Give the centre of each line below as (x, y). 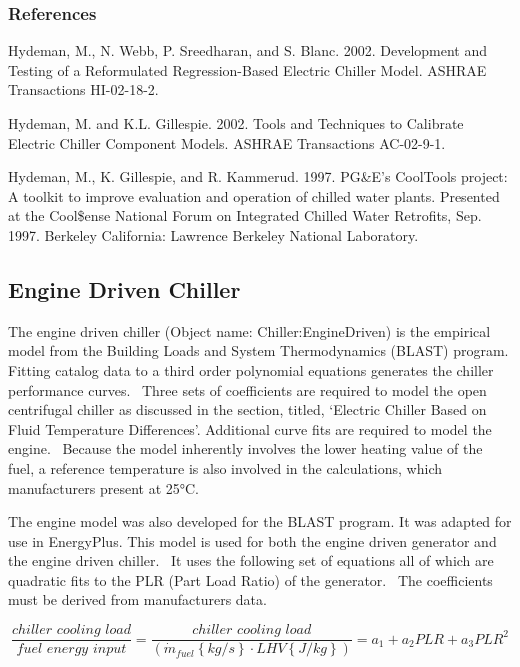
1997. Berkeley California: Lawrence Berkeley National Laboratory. (213, 234)
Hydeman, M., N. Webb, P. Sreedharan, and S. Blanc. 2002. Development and (248, 50)
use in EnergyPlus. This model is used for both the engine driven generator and (252, 540)
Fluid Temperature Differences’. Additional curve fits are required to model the (250, 428)
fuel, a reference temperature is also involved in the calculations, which (225, 467)
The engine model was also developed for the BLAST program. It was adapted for (260, 521)
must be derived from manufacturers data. (137, 599)
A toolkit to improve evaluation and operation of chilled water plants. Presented (254, 195)
